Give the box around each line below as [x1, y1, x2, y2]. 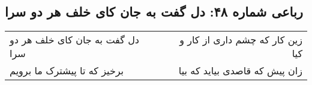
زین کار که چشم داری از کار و [179, 33, 302, 47]
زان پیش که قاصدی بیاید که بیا [178, 64, 302, 78]
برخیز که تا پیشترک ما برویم [10, 64, 124, 78]
